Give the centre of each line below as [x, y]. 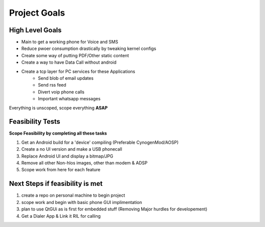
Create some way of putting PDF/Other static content [75, 55]
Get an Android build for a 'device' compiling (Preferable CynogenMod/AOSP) [100, 142]
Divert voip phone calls [61, 92]
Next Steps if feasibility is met [56, 184]
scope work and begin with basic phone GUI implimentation [82, 202]
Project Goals [37, 13]
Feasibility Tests [35, 122]
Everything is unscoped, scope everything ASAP [58, 108]
